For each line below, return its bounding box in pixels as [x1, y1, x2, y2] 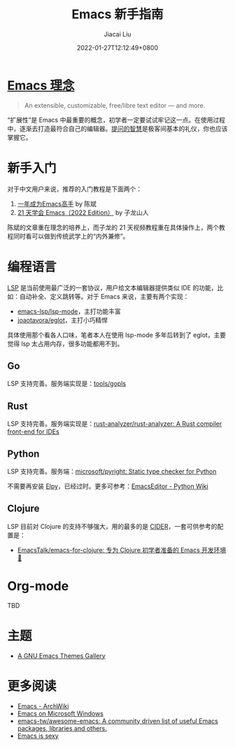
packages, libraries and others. [17, 724, 107, 732]
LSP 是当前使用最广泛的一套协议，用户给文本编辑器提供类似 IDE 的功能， [7, 283, 218, 292]
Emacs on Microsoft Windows [17, 709, 104, 718]
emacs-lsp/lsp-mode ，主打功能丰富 [17, 307, 121, 315]
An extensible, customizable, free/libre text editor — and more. [24, 101, 206, 109]
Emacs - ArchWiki [17, 702, 69, 710]
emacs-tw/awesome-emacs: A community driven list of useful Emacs [17, 716, 218, 725]
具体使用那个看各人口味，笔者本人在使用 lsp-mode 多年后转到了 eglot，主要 [7, 330, 227, 339]
